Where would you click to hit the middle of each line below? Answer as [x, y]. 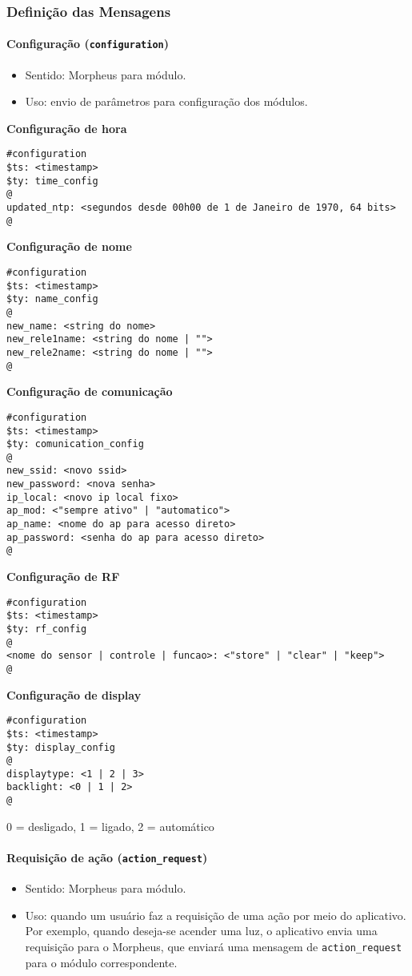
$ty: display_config [61, 747]
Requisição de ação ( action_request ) [107, 857]
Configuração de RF [63, 577]
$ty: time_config [52, 181]
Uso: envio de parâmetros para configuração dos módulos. [166, 101]
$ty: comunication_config [75, 444]
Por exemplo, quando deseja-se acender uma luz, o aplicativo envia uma [201, 931]
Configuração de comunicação [90, 391]
